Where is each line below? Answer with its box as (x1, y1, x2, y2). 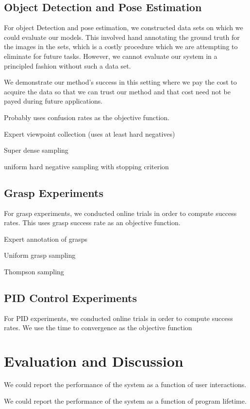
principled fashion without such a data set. (4, 60, 131, 71)
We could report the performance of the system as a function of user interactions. (4, 379, 247, 390)
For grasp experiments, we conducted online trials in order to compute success (4, 208, 237, 218)
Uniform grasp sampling (4, 250, 76, 260)
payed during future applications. (4, 96, 103, 106)
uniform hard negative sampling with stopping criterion (4, 161, 169, 171)
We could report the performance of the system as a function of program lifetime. (4, 395, 247, 406)
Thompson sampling (4, 266, 64, 276)
